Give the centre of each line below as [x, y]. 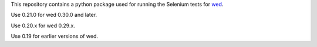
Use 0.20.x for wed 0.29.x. [43, 26]
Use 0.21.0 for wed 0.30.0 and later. [54, 15]
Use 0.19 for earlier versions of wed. [54, 36]
